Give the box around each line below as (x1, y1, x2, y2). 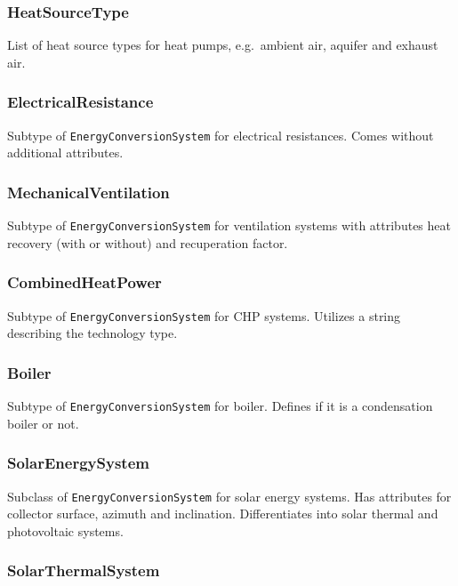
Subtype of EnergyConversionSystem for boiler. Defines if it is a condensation (7, 397, 433, 415)
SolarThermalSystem (7, 559, 160, 582)
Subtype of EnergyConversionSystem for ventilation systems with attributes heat (7, 216, 451, 235)
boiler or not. (7, 413, 79, 432)
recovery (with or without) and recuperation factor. (7, 233, 288, 252)
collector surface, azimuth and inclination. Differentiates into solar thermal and (7, 504, 438, 523)
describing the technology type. (7, 324, 178, 342)
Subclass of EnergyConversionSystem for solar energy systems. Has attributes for (7, 486, 452, 505)
